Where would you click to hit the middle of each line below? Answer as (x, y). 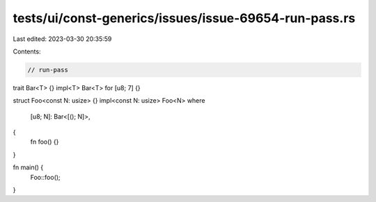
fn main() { (28, 167)
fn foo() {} (45, 142)
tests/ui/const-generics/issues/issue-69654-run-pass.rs (184, 18)
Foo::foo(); (45, 177)
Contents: (27, 51)
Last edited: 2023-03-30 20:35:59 (62, 39)
